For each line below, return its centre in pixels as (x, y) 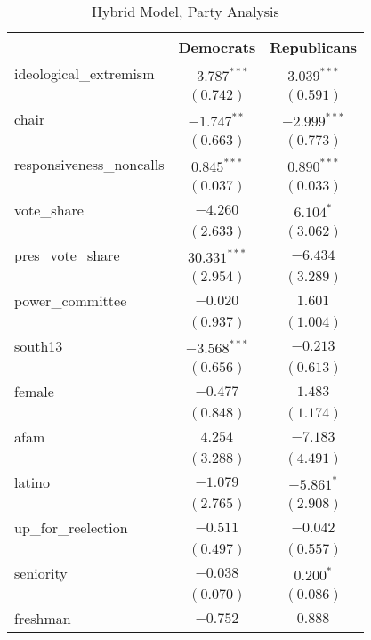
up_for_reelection (71, 527)
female (34, 391)
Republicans (313, 47)
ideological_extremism (85, 73)
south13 (39, 346)
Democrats (217, 47)
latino (32, 482)
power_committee (71, 300)
